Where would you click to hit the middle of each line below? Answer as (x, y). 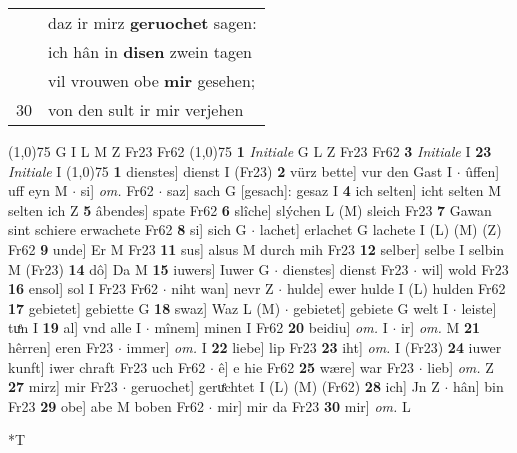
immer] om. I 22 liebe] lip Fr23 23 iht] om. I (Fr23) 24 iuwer (314, 346)
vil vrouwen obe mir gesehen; (152, 80)
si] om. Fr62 (117, 190)
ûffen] (482, 170)
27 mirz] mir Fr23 (63, 386)
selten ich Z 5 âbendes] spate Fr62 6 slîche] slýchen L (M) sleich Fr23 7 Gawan (250, 209)
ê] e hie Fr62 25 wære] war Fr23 (316, 366)
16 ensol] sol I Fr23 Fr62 (83, 288)
